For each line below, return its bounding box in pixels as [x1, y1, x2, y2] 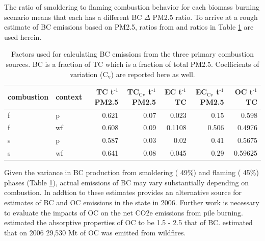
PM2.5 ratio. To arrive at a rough [152, 11, 258, 22]
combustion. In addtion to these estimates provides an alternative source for [4, 187, 242, 198]
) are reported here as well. [111, 68, 195, 79]
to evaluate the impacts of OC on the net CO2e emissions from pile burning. [4, 207, 243, 218]
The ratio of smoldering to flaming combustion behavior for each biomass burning [4, 2, 260, 12]
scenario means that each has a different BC [4, 11, 142, 22]
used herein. [4, 31, 42, 42]
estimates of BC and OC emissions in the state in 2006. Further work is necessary [4, 197, 259, 207]
